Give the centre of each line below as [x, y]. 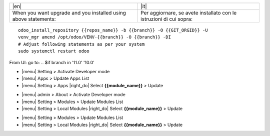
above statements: [34, 19]
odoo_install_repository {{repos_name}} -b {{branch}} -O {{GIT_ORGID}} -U [113, 30]
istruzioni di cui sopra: [166, 19]
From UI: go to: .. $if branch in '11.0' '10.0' [52, 62]
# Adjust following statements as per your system [81, 44]
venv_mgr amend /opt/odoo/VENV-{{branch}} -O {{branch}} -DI [94, 37]
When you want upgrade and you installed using [69, 13]
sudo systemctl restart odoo [54, 51]
